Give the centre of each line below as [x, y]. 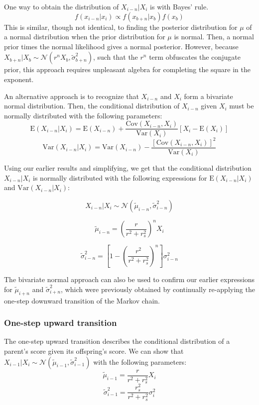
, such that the [115, 57]
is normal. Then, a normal [214, 37]
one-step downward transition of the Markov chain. [82, 300]
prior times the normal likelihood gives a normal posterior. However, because [121, 46]
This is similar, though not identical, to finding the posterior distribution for [121, 27]
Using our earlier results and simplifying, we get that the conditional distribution [128, 167]
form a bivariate [208, 96]
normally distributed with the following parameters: [83, 115]
